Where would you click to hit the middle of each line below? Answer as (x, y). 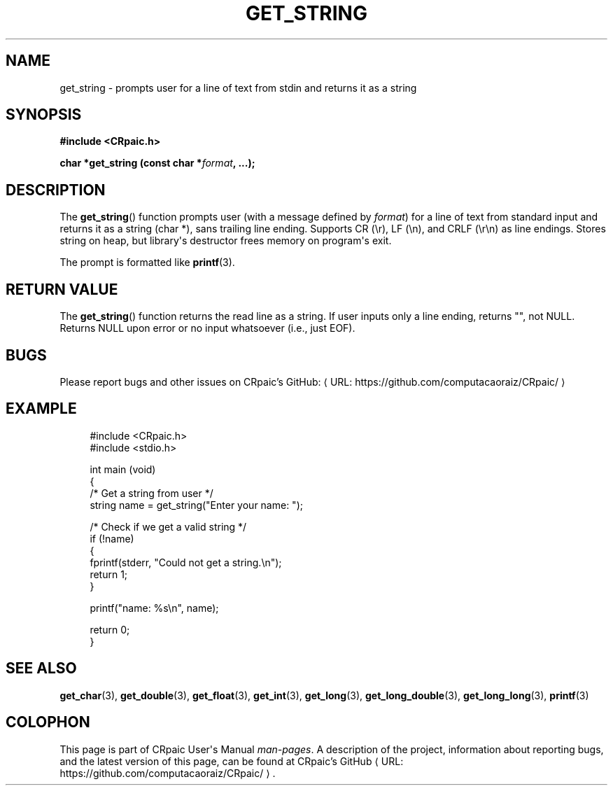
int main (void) (123, 469)
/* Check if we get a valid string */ (168, 526)
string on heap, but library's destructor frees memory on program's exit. (226, 241)
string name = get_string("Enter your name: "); (196, 505)
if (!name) (112, 538)
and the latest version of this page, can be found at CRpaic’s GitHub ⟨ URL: (232, 761)
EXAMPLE (41, 409)
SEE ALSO (41, 668)
